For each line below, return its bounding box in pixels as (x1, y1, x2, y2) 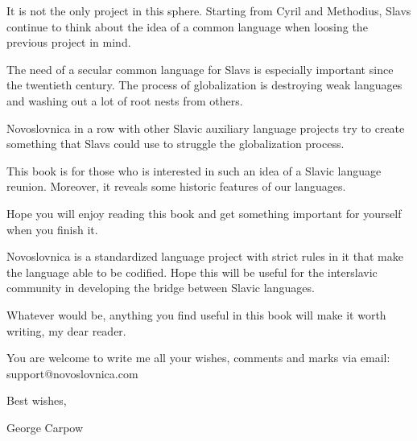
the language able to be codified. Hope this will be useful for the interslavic (6, 263, 378, 280)
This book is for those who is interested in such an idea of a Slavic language (6, 162, 382, 179)
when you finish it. (6, 220, 98, 237)
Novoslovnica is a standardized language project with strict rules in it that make (6, 248, 403, 265)
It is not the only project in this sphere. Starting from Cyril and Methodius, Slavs (6, 2, 411, 19)
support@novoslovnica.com (6, 365, 138, 381)
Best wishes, (6, 392, 67, 409)
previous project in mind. (6, 34, 131, 51)
